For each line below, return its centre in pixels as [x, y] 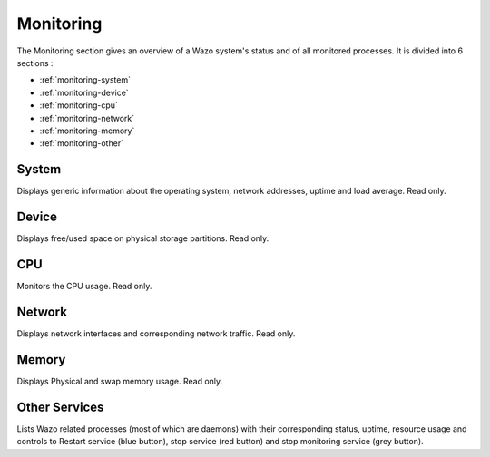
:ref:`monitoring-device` [84, 92]
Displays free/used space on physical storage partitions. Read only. [143, 238]
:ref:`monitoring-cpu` [78, 105]
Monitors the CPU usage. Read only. [84, 286]
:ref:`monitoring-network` [87, 118]
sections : [35, 63]
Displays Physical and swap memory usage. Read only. [120, 381]
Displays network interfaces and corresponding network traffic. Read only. [156, 333]
